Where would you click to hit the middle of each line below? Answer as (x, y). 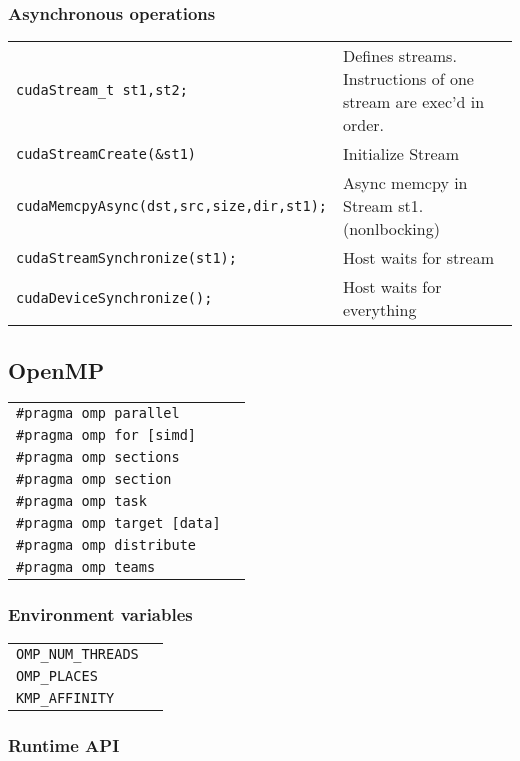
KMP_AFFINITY (65, 697)
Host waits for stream (418, 258)
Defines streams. (400, 56)
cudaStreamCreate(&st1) (106, 153)
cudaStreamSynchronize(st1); (126, 257)
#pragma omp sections (98, 457)
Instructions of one (408, 79)
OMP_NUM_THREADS (77, 653)
